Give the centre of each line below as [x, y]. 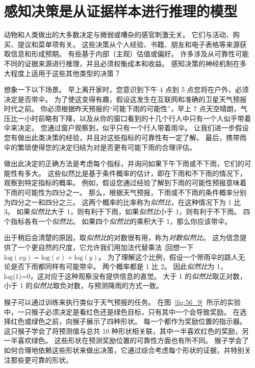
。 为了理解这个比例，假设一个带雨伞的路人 [168, 257]
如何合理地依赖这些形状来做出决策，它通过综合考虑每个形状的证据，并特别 [124, 350]
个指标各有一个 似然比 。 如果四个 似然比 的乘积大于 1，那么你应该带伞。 [118, 221]
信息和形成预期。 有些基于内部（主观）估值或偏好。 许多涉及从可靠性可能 [130, 54]
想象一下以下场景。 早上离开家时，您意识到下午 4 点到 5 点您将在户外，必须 [127, 89]
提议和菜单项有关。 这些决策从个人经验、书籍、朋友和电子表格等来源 [128, 44]
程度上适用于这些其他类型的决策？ [65, 73]
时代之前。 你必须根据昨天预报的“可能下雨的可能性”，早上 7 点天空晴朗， [122, 109]
